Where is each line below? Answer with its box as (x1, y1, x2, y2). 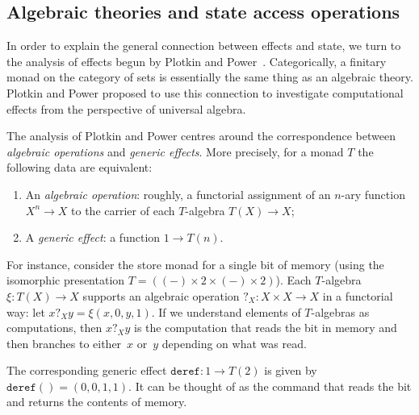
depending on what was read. (161, 334, 307, 351)
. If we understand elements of (151, 303, 301, 320)
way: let (6, 303, 45, 320)
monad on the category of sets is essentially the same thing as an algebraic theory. (6, 68, 413, 85)
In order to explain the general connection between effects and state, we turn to (6, 37, 401, 54)
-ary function (341, 185, 405, 202)
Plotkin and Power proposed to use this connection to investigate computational (6, 84, 404, 101)
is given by (264, 362, 317, 379)
